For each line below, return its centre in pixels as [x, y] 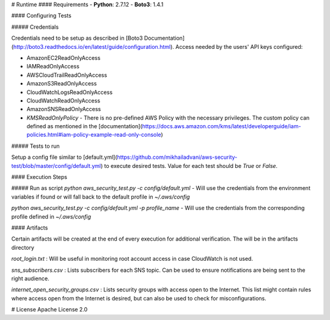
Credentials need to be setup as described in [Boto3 [77, 38]
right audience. [30, 278]
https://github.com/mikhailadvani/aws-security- [177, 157]
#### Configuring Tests [41, 16]
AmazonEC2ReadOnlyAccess [64, 57]
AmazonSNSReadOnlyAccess [64, 109]
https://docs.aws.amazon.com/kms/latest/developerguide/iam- [222, 126]
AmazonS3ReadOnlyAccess [62, 84]
